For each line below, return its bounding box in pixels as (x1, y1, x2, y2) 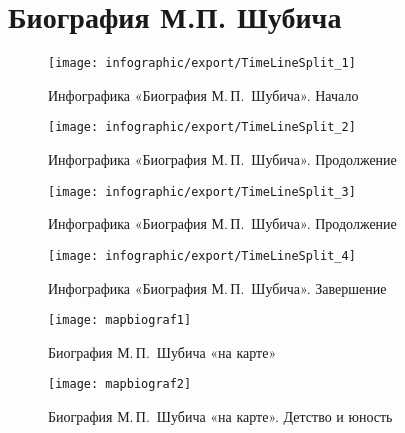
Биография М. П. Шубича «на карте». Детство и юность (48, 406, 393, 427)
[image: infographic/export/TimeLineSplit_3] (48, 184, 356, 199)
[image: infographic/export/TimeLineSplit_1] (48, 56, 356, 71)
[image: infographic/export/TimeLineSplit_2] (48, 120, 356, 135)
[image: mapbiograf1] (48, 313, 192, 328)
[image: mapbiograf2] (48, 377, 192, 392)
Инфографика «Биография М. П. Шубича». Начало (48, 84, 359, 105)
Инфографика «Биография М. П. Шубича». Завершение (48, 277, 387, 298)
